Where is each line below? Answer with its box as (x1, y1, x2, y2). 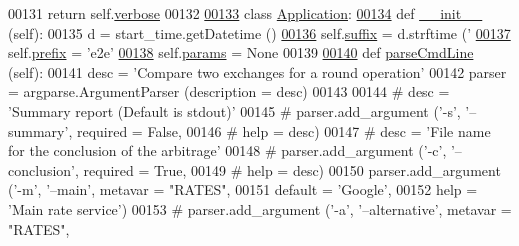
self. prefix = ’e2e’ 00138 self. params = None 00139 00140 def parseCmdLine (8, 42, 474, 63)
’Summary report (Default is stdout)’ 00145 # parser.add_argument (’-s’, (8, 100, 461, 121)
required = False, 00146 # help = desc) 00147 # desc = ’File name (76, 120, 491, 141)
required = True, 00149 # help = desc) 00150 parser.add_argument (83, 159, 501, 180)
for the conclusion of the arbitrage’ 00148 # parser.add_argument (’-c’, (8, 140, 447, 161)
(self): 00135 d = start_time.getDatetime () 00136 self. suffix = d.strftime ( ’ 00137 (8, 22, 511, 43)
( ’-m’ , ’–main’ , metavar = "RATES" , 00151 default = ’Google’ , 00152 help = (8, 179, 478, 200)
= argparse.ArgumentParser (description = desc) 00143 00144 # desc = (8, 81, 450, 102)
